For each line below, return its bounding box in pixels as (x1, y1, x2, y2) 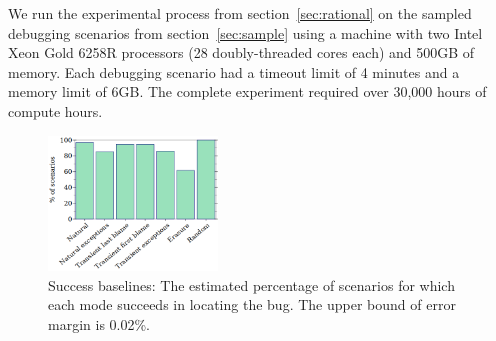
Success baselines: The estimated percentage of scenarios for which (48, 274, 455, 295)
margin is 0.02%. (48, 314, 151, 335)
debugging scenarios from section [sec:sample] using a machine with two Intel (8, 22, 483, 43)
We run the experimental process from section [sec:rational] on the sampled (8, 3, 472, 23)
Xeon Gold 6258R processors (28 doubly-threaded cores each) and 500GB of (8, 42, 475, 63)
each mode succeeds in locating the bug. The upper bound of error (48, 294, 456, 315)
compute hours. (8, 100, 103, 121)
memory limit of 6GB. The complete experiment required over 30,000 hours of (8, 81, 487, 102)
